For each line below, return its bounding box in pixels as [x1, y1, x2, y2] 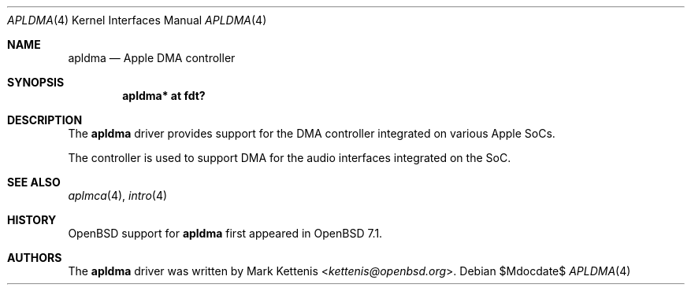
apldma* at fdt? [122, 89, 206, 102]
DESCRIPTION [7, 113, 83, 127]
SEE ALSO [7, 175, 61, 189]
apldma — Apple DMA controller [68, 51, 236, 64]
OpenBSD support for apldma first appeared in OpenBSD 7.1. [68, 227, 383, 240]
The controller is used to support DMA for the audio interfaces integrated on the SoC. [68, 151, 511, 164]
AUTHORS [7, 251, 62, 264]
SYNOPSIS [7, 76, 65, 89]
